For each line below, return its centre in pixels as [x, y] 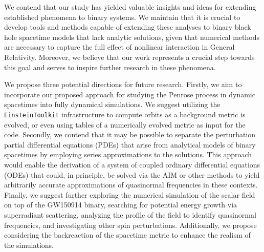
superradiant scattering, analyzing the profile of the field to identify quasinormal [130, 214]
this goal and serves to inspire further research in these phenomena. [110, 67]
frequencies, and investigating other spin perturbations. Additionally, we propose [130, 225]
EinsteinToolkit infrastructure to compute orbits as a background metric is [125, 114]
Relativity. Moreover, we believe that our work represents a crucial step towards [129, 57]
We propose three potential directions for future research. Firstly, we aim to [123, 84]
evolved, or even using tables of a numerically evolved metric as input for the [125, 124]
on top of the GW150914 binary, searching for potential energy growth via [121, 205]
